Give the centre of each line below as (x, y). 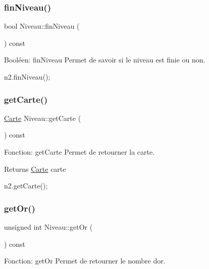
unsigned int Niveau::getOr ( (48, 227)
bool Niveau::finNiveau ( (42, 26)
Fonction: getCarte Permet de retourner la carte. (80, 152)
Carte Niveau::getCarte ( (43, 118)
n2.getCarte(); (26, 186)
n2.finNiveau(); (27, 77)
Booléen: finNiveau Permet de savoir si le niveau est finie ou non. (105, 60)
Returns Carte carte (35, 169)
